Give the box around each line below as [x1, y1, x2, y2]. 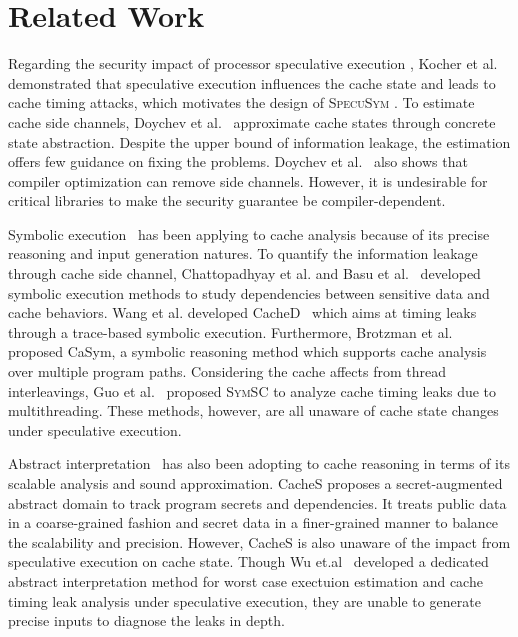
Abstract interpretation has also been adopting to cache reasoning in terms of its [8, 453, 510, 474]
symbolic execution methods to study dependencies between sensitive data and [8, 282, 490, 303]
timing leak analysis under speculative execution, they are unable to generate [8, 590, 481, 611]
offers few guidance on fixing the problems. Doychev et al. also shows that [8, 151, 468, 172]
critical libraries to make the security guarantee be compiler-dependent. [8, 190, 446, 211]
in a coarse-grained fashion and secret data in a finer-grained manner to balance [8, 512, 499, 533]
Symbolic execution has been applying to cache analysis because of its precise [8, 223, 490, 244]
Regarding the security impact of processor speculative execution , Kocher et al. [8, 53, 498, 74]
